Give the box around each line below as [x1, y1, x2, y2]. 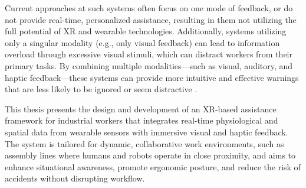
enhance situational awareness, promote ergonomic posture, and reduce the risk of [5, 160, 301, 173]
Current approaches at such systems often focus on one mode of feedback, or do [5, 2, 293, 14]
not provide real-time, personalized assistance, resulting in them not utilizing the [5, 13, 297, 25]
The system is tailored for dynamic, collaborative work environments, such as [5, 137, 284, 150]
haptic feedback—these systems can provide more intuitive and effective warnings [5, 71, 299, 83]
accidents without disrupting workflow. [5, 172, 145, 184]
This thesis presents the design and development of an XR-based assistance [5, 102, 277, 115]
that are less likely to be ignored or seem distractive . [5, 83, 198, 95]
